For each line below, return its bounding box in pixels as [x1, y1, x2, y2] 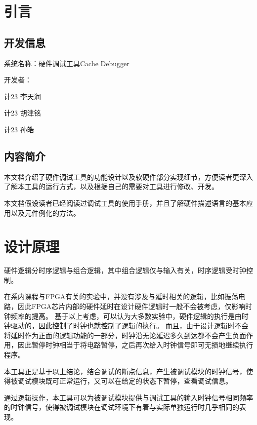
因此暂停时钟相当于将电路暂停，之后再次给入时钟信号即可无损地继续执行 [17, 340, 253, 350]
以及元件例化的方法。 [10, 207, 80, 218]
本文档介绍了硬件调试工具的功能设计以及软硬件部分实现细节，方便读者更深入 [4, 171, 253, 182]
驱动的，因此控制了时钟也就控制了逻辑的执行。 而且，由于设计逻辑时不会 [10, 320, 249, 331]
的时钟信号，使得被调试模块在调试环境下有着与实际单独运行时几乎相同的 [4, 402, 239, 412]
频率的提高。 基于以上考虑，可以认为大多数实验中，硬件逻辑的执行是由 [10, 310, 242, 321]
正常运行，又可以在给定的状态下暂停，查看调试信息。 [59, 376, 232, 386]
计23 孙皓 [4, 124, 34, 134]
